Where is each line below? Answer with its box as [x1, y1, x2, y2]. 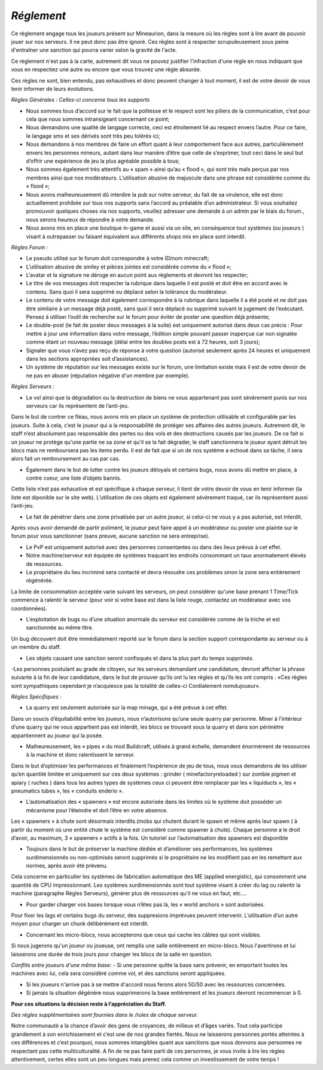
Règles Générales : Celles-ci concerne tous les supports [11, 96, 150, 103]
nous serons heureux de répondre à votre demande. [26, 216, 155, 223]
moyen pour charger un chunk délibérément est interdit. [11, 920, 149, 927]
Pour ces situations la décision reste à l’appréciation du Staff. [11, 1000, 167, 1007]
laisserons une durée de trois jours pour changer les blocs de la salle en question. [11, 950, 213, 958]
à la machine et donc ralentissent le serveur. [26, 751, 135, 758]
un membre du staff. [11, 644, 61, 651]
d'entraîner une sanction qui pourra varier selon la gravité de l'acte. [11, 47, 178, 54]
